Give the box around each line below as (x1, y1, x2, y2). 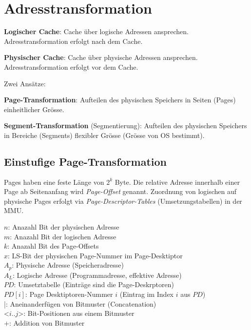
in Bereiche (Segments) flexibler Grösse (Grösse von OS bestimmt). (4, 130, 205, 140)
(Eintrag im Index (119, 289, 174, 299)
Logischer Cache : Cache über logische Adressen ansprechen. (4, 26, 189, 37)
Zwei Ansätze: (4, 78, 46, 88)
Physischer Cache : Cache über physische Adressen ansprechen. (4, 52, 198, 62)
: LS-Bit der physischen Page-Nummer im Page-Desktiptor (8, 250, 183, 260)
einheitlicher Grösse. (4, 104, 64, 114)
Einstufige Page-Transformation (4, 154, 167, 169)
